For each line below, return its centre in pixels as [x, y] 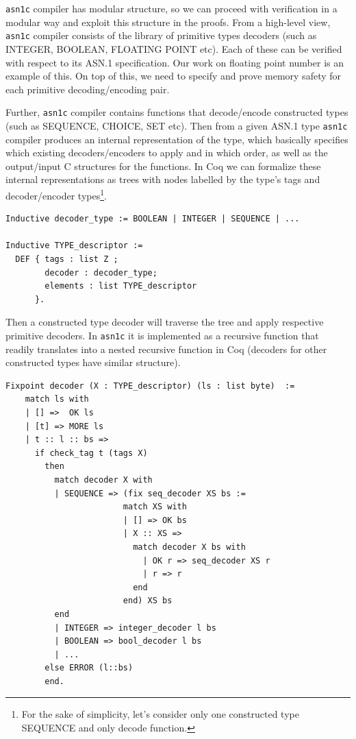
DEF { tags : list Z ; [67, 259]
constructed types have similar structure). [93, 362]
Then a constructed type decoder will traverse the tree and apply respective [165, 322]
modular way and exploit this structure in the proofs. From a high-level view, [168, 22]
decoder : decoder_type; [101, 272]
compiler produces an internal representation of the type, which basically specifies [177, 139]
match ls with [57, 399]
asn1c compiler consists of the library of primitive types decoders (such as [161, 35]
